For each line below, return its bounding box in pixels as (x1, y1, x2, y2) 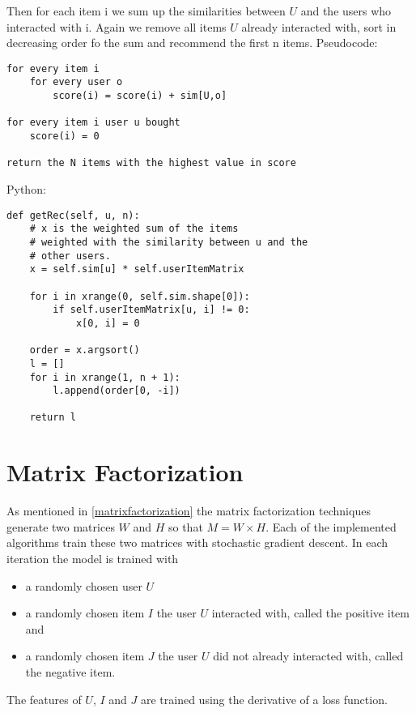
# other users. (29, 250, 111, 262)
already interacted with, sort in (241, 18, 397, 35)
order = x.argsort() (29, 344, 140, 356)
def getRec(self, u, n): (6, 209, 140, 221)
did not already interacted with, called (213, 647, 404, 664)
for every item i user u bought (6, 117, 180, 129)
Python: (6, 181, 46, 198)
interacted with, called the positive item (211, 604, 410, 621)
